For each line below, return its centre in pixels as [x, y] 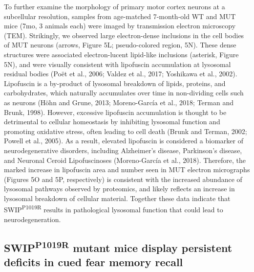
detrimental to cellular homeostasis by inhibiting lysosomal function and [112, 122]
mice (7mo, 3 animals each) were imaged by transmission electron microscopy [120, 26]
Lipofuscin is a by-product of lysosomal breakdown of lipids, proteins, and [115, 83]
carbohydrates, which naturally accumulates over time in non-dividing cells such [124, 93]
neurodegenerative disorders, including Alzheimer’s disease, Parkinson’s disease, [123, 150]
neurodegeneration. [32, 219]
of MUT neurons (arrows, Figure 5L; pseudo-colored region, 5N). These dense [120, 45]
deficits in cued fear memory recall [94, 262]
